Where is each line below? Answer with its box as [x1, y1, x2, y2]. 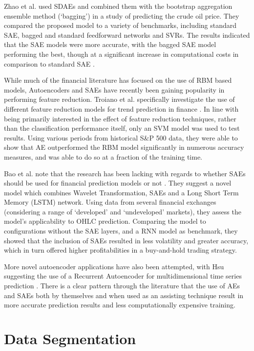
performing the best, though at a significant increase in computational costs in [4, 48, 239, 59]
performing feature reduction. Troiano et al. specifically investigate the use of [4, 94, 235, 104]
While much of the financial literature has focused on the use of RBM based [4, 75, 232, 85]
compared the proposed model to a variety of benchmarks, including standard [4, 20, 237, 30]
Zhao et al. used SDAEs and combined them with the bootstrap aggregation [4, 1, 233, 11]
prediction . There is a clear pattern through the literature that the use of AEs [4, 281, 240, 291]
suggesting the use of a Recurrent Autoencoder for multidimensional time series [4, 271, 242, 281]
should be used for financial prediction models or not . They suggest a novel [4, 178, 232, 188]
